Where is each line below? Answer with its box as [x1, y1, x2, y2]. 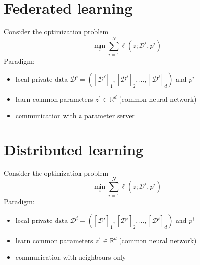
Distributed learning [4, 139, 144, 159]
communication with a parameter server [15, 110, 135, 121]
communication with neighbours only [15, 251, 126, 262]
